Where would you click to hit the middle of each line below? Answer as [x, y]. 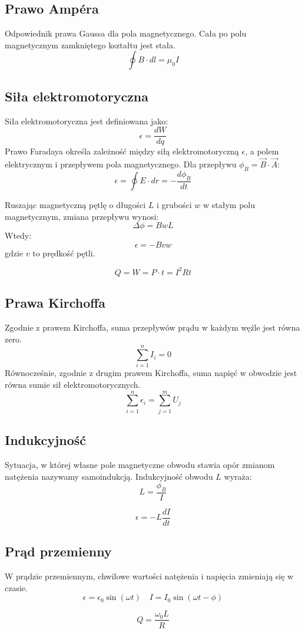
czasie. [16, 587]
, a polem [262, 151]
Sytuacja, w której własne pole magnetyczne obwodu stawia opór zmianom [140, 464]
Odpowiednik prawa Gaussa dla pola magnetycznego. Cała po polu [126, 33]
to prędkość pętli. [64, 253]
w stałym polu [229, 205]
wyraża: [238, 476]
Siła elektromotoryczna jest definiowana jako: [87, 121]
